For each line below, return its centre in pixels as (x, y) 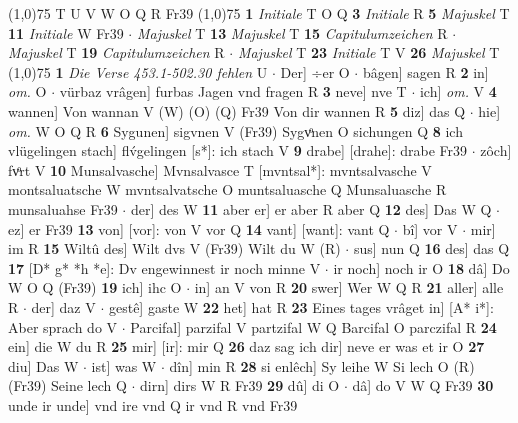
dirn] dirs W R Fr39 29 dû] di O (240, 385)
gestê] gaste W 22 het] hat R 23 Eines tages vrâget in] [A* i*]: (301, 306)
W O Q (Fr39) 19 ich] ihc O (95, 287)
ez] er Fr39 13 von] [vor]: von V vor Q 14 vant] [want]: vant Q (199, 228)
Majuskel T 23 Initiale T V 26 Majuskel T (368, 52)
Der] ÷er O (315, 71)
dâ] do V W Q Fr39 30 (423, 385)
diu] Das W (43, 365)
